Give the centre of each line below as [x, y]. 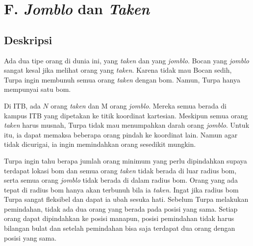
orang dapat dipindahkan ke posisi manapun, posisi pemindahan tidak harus [119, 218]
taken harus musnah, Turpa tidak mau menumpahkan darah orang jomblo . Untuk [127, 125]
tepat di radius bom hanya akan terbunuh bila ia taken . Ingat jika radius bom [121, 189]
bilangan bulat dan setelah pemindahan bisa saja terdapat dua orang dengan [120, 228]
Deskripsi [28, 40]
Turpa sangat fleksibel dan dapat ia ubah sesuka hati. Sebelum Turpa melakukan [126, 199]
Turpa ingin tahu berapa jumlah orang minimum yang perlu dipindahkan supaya [126, 160]
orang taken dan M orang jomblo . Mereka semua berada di [139, 105]
